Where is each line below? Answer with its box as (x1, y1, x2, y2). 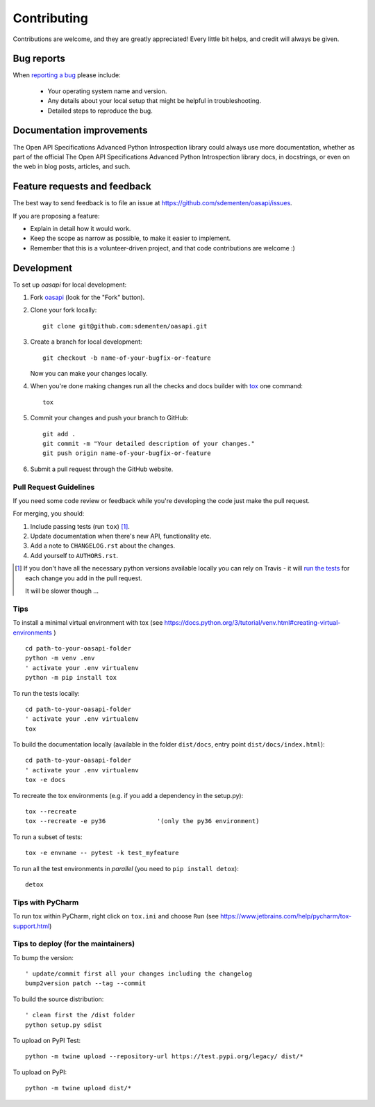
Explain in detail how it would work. (30, 225, 131, 232)
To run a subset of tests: (12, 832, 83, 841)
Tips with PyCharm (12, 898, 79, 907)
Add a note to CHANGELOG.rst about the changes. (30, 541, 176, 550)
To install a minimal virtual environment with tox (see (12, 619, 163, 627)
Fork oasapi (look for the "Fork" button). (30, 293, 145, 302)
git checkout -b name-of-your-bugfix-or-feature (42, 353, 211, 362)
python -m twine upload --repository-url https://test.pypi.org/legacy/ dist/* (25, 1053, 303, 1060)
